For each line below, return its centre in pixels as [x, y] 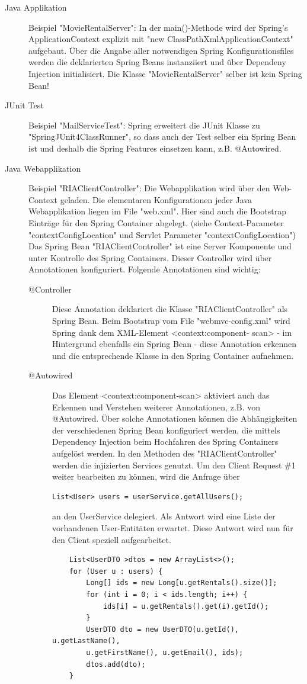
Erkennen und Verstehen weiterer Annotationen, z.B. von [156, 407]
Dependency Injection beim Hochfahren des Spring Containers [165, 441]
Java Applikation [36, 7]
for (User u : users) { [116, 571]
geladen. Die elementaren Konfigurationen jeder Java [156, 199]
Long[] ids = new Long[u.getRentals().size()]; [182, 583]
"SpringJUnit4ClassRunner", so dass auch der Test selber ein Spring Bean [162, 137]
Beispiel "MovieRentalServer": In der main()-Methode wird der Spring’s [158, 27]
